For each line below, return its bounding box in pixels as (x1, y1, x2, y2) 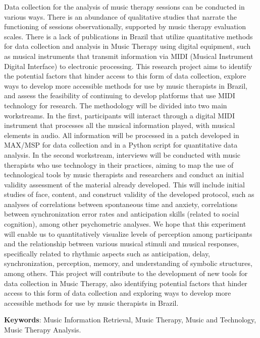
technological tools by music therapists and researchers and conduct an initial (4, 169, 244, 180)
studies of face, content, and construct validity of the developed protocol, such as (4, 189, 254, 199)
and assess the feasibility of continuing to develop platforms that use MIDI (4, 90, 235, 101)
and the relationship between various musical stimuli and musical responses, (4, 238, 239, 249)
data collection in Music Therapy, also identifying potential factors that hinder (4, 278, 247, 288)
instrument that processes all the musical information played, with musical (4, 120, 235, 130)
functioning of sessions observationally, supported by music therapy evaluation (4, 21, 246, 32)
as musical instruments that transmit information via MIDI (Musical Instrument (4, 50, 253, 61)
